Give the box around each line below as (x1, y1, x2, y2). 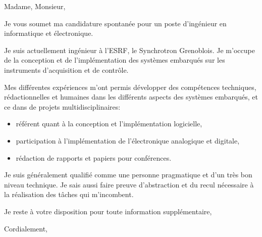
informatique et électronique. (4, 28, 93, 38)
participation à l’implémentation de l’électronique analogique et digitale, (16, 135, 240, 146)
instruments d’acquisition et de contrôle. (4, 64, 129, 75)
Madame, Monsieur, (4, 1, 66, 11)
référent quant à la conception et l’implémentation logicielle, (16, 118, 202, 129)
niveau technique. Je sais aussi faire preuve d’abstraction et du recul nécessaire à (4, 179, 254, 189)
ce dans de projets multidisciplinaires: (4, 101, 121, 112)
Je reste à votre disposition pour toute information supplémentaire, (4, 206, 212, 216)
